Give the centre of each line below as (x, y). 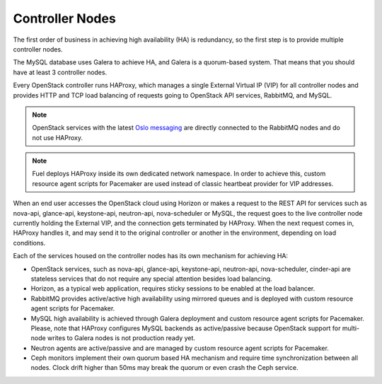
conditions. (29, 243)
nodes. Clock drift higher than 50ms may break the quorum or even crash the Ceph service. (164, 368)
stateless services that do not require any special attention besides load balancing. (151, 279)
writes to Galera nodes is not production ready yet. (121, 338)
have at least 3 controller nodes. (60, 72)
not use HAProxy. (58, 137)
